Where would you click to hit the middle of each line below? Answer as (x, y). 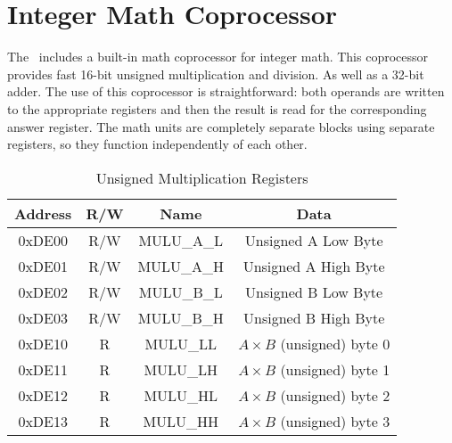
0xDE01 (43, 266)
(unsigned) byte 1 (335, 369)
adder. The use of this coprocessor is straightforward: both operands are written (226, 91)
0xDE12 (43, 395)
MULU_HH (181, 421)
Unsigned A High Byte (314, 266)
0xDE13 (43, 421)
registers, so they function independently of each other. (157, 144)
